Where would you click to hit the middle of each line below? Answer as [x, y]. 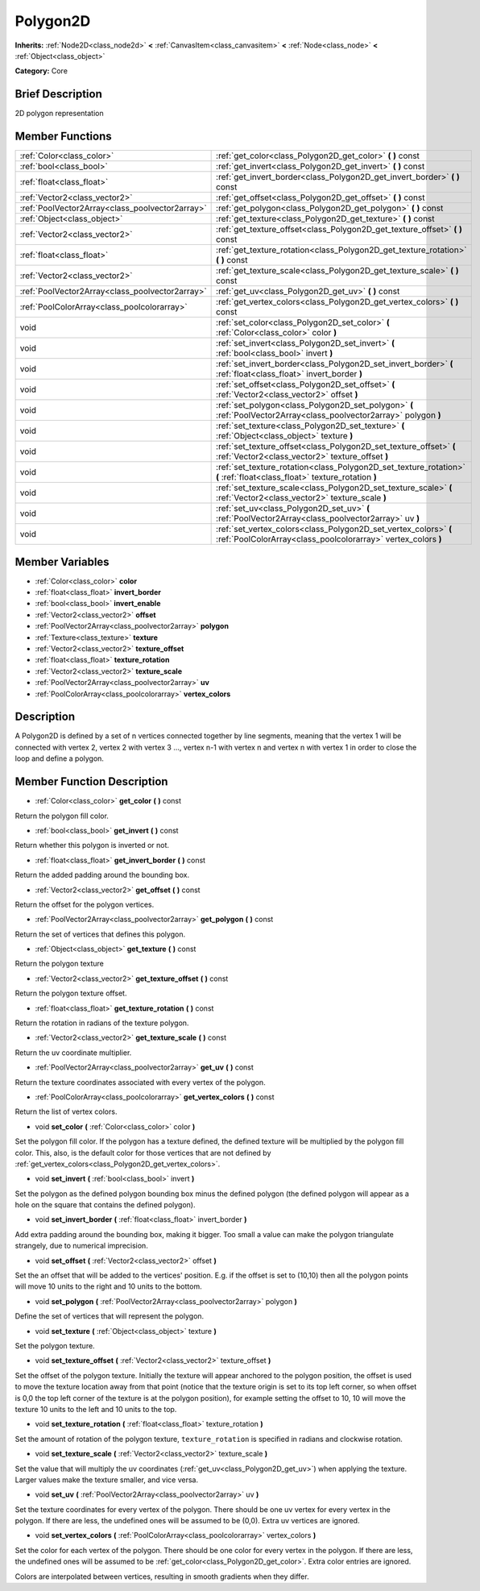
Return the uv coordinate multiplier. [73, 1053]
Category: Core [41, 71]
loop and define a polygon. [60, 758]
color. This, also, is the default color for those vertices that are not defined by [143, 1153]
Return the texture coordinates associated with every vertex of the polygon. [140, 1082]
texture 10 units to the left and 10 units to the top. [96, 1409]
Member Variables [62, 561]
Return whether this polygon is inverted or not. [92, 845]
